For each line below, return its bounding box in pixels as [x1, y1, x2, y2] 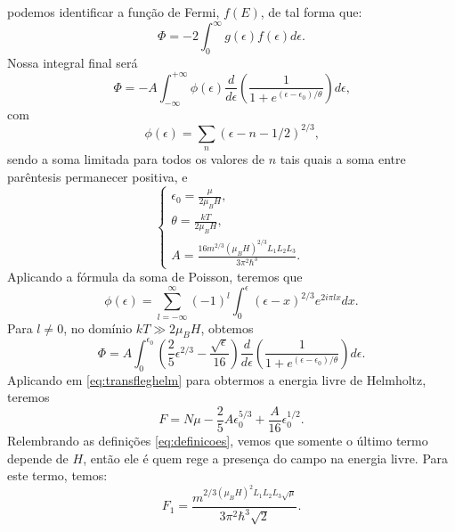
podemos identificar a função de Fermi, [7, 3, 220, 20]
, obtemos [200, 318, 254, 337]
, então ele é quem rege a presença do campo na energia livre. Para [83, 448, 449, 467]
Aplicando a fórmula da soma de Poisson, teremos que [7, 267, 303, 286]
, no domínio [63, 318, 133, 337]
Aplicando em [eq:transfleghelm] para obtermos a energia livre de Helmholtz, [7, 370, 427, 389]
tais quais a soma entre [280, 150, 406, 168]
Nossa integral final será [7, 53, 138, 71]
